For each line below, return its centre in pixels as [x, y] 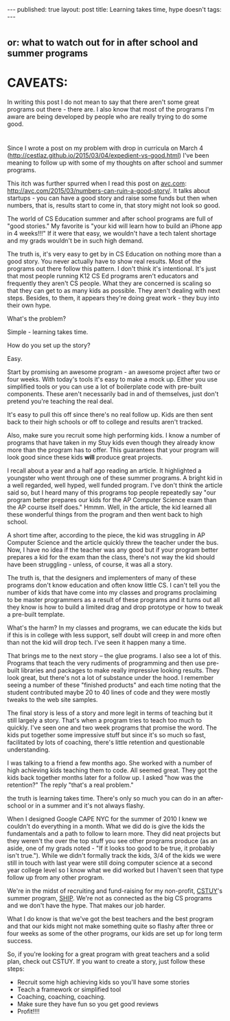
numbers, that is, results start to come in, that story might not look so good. [114, 205]
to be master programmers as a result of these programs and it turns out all [114, 600]
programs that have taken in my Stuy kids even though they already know [111, 443]
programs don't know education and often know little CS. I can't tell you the [114, 585]
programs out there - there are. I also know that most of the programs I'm [111, 110]
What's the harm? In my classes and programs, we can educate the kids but [114, 628]
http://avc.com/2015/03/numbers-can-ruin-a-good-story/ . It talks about [109, 191]
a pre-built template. [36, 615]
